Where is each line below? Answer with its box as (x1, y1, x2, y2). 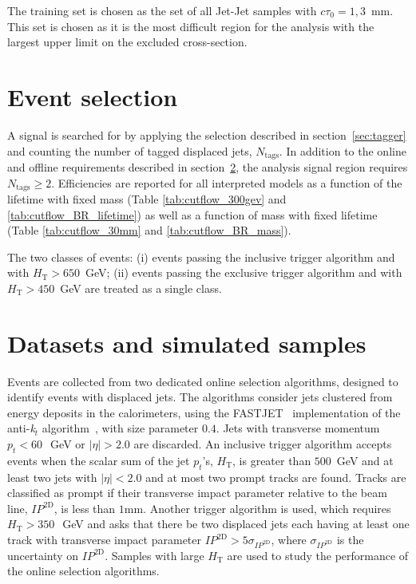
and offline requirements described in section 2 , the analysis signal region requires (7, 158, 408, 175)
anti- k (7, 420, 35, 436)
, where (271, 531, 307, 548)
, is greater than (232, 452, 311, 468)
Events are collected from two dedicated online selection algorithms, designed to (7, 373, 398, 389)
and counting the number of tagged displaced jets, (7, 142, 252, 159)
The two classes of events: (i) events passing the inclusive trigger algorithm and (7, 248, 395, 265)
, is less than (53, 499, 116, 516)
